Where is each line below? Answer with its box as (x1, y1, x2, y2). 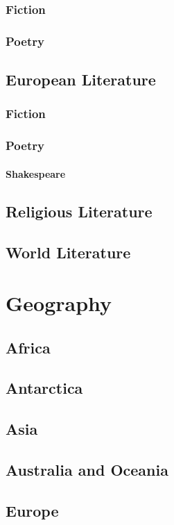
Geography (6, 289, 112, 317)
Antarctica (6, 377, 83, 399)
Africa (6, 336, 51, 358)
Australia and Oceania (6, 459, 168, 481)
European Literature (6, 69, 156, 90)
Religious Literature (6, 200, 153, 222)
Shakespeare (6, 166, 66, 181)
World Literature (6, 241, 131, 262)
